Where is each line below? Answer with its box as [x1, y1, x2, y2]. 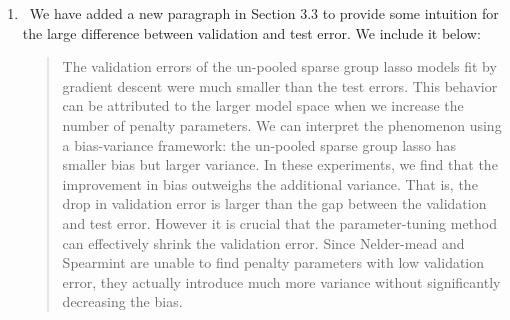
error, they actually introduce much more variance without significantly [62, 271, 501, 292]
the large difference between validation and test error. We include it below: [22, 22, 481, 43]
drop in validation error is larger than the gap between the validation [62, 193, 487, 214]
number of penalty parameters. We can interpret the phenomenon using [62, 114, 502, 135]
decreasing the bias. [62, 291, 183, 312]
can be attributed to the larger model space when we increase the [62, 95, 464, 116]
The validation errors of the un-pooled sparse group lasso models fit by [62, 56, 497, 77]
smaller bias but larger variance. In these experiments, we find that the [62, 154, 498, 175]
